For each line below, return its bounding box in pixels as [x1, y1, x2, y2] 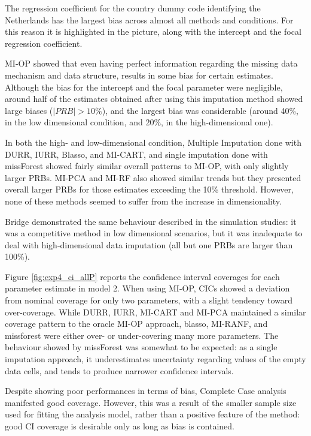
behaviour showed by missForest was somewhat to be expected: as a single [5, 341, 278, 353]
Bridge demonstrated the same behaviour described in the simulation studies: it [5, 215, 297, 227]
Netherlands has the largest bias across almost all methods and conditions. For [5, 13, 294, 26]
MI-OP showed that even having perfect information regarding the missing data [5, 57, 298, 70]
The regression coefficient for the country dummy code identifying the [5, 2, 261, 14]
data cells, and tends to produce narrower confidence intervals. [5, 364, 234, 377]
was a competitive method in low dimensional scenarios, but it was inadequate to [5, 227, 303, 239]
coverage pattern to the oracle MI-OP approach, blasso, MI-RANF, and [5, 317, 268, 330]
